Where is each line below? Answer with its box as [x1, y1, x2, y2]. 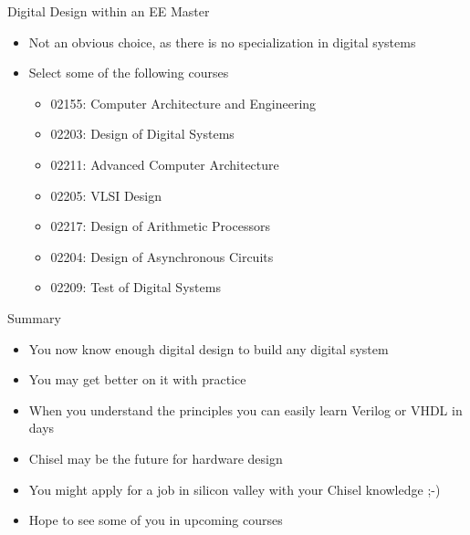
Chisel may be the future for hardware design [28, 448, 283, 467]
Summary [7, 308, 61, 327]
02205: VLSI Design [50, 185, 162, 205]
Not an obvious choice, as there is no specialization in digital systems [28, 32, 416, 51]
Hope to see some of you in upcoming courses [28, 510, 283, 530]
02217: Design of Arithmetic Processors [50, 216, 270, 236]
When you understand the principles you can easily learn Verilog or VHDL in [28, 400, 463, 419]
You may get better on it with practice [28, 370, 246, 389]
